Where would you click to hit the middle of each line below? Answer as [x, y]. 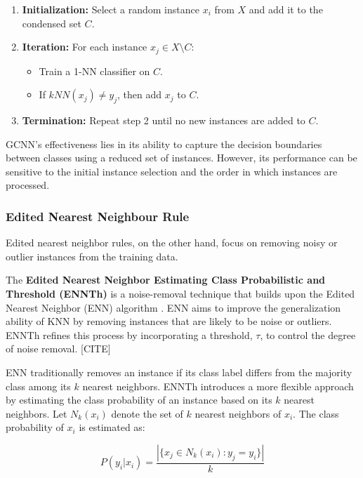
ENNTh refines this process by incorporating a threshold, [129, 334]
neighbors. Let [37, 413]
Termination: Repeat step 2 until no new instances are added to [164, 120]
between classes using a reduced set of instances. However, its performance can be [181, 158]
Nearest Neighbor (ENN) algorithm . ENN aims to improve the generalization [173, 307]
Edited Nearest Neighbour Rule [98, 216]
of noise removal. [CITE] [58, 348]
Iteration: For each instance [85, 47]
